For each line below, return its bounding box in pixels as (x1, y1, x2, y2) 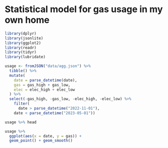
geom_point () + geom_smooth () (9, 138, 73, 143)
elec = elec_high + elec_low (14, 87, 75, 92)
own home (5, 14, 50, 26)
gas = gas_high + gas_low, (14, 82, 71, 87)
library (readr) (5, 45, 37, 50)
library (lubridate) (5, 55, 46, 60)
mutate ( (9, 73, 26, 78)
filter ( (14, 101, 30, 107)
